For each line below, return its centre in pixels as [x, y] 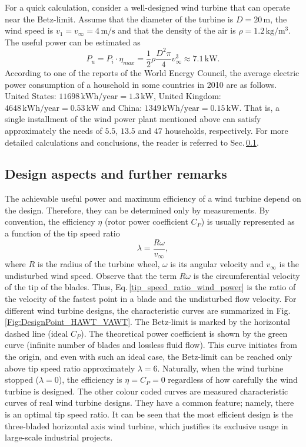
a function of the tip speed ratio [62, 233]
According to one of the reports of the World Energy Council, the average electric [152, 72]
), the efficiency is [90, 379]
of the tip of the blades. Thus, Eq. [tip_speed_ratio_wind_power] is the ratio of [150, 287]
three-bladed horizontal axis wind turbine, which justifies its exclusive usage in [147, 425]
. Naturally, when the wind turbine [220, 368]
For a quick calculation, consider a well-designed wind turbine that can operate [147, 7]
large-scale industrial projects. [59, 437]
